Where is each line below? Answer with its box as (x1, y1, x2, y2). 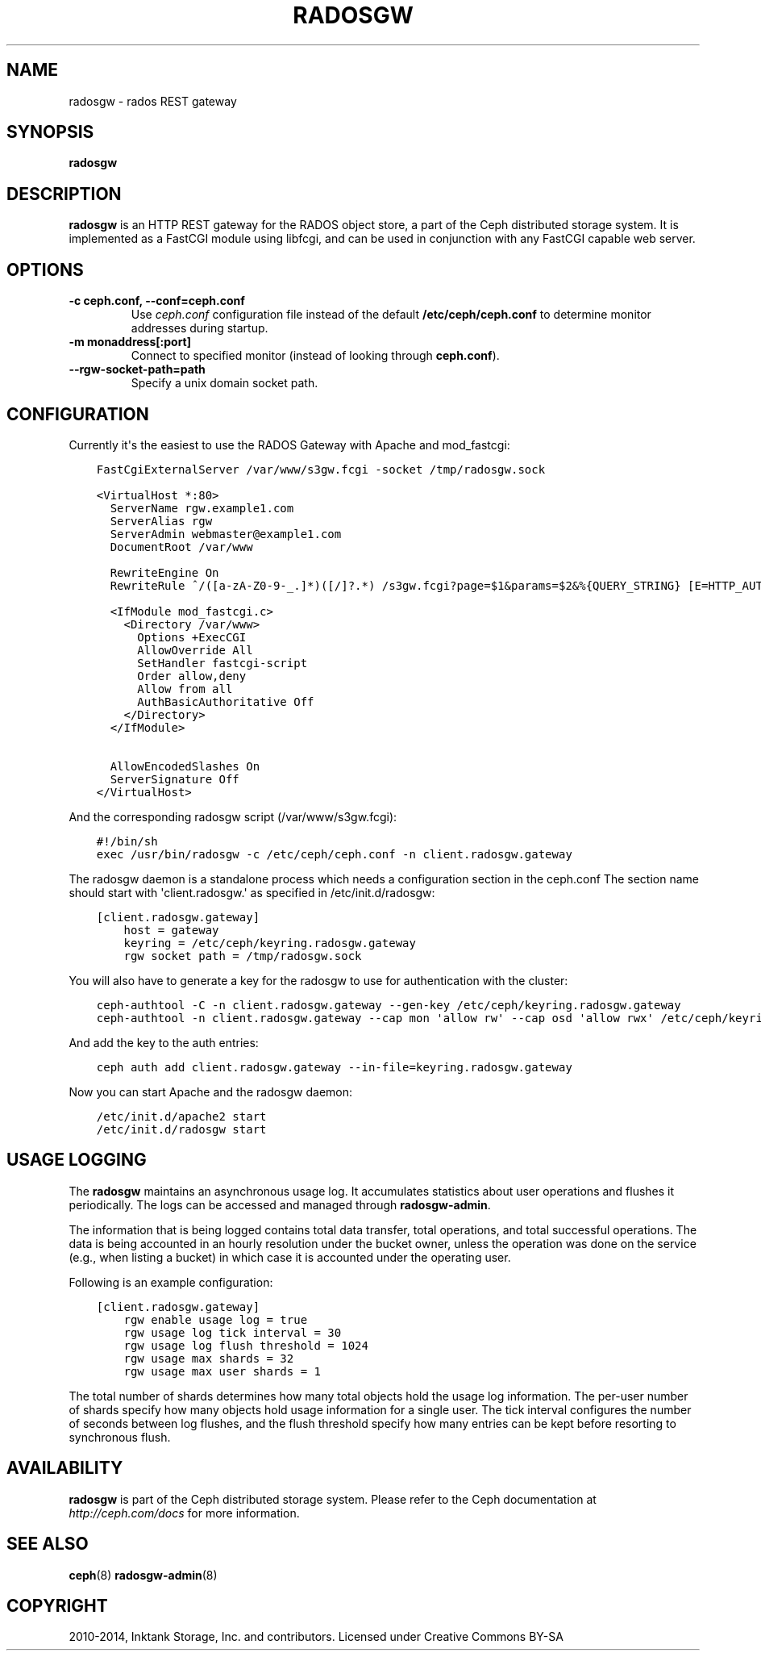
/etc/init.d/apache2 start (96, 1109, 267, 1123)
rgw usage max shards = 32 (123, 1351, 294, 1365)
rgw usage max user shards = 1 (123, 1364, 321, 1378)
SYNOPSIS (6, 122, 94, 143)
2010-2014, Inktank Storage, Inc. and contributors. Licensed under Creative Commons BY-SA (69, 1630, 563, 1644)
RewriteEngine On (110, 566, 219, 579)
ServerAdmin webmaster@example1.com (110, 527, 342, 541)
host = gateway (123, 923, 219, 937)
